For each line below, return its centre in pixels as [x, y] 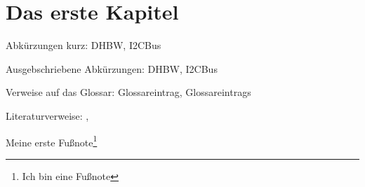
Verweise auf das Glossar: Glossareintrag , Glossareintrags [128, 92]
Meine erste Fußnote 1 [52, 141]
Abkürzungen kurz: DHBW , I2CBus [84, 45]
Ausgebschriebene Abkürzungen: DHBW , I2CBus [112, 68]
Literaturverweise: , [47, 115]
